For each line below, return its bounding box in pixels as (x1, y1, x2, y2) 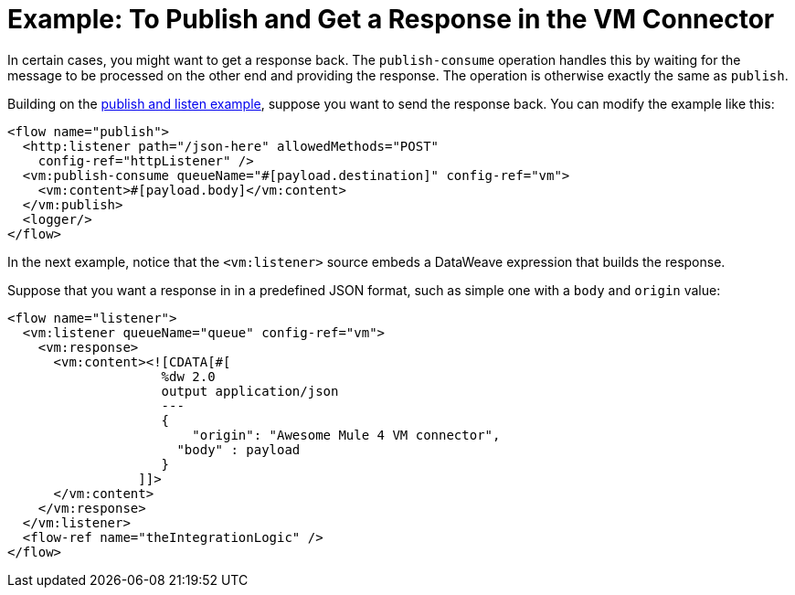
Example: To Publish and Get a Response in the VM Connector (7, 4, 775, 35)
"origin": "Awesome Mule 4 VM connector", (192, 427, 501, 442)
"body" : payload (176, 441, 301, 457)
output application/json (161, 383, 339, 398)
